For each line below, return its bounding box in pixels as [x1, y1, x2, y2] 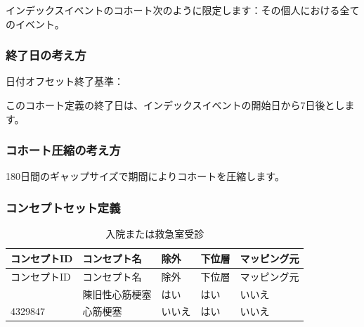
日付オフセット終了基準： [6, 74, 124, 89]
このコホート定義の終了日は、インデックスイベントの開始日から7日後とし [6, 98, 345, 112]
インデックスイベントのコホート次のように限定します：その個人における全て [6, 3, 360, 17]
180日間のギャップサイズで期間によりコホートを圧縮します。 [6, 169, 285, 184]
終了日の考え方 [6, 46, 86, 64]
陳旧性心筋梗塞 [82, 286, 152, 301]
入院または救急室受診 [105, 226, 204, 241]
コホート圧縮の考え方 [6, 141, 121, 159]
